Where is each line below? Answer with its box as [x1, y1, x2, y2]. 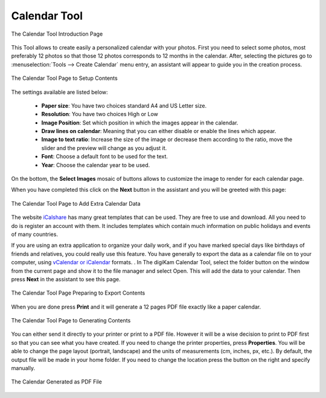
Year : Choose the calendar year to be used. [41, 161, 150, 169]
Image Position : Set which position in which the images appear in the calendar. [41, 119, 238, 126]
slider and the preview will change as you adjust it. [41, 144, 167, 151]
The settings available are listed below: [11, 88, 108, 96]
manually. [11, 365, 36, 372]
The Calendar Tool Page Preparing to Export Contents [11, 289, 145, 296]
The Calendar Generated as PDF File [11, 378, 102, 385]
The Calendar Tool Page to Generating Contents [11, 317, 131, 324]
